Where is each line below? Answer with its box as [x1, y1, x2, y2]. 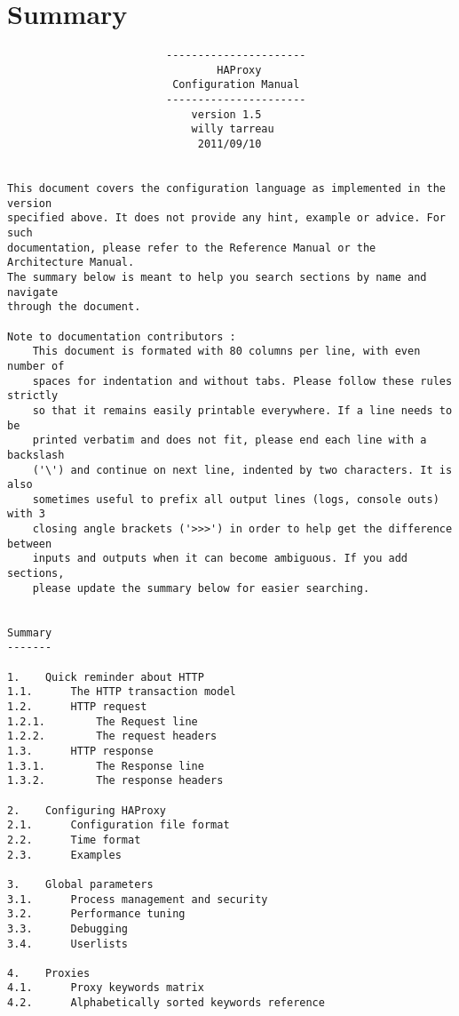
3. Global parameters [7, 877, 154, 891]
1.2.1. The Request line [7, 715, 198, 728]
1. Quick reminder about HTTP [7, 670, 204, 684]
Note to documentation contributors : [7, 330, 236, 343]
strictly [7, 389, 59, 403]
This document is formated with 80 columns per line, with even [32, 345, 421, 358]
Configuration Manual [172, 78, 300, 92]
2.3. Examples [7, 848, 122, 861]
